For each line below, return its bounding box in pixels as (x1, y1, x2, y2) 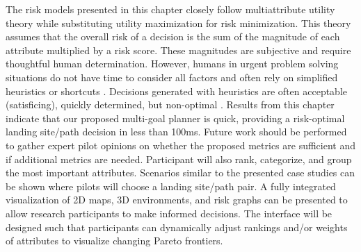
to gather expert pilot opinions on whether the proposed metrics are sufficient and (6, 137, 355, 152)
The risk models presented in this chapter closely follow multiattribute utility (6, 2, 335, 16)
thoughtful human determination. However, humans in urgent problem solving (6, 56, 339, 71)
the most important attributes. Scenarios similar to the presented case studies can (6, 165, 355, 180)
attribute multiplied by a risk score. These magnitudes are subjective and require (6, 42, 351, 57)
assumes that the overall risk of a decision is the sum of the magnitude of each (6, 29, 340, 44)
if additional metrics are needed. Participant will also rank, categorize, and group (6, 151, 352, 166)
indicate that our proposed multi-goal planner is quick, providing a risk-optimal (6, 110, 345, 125)
